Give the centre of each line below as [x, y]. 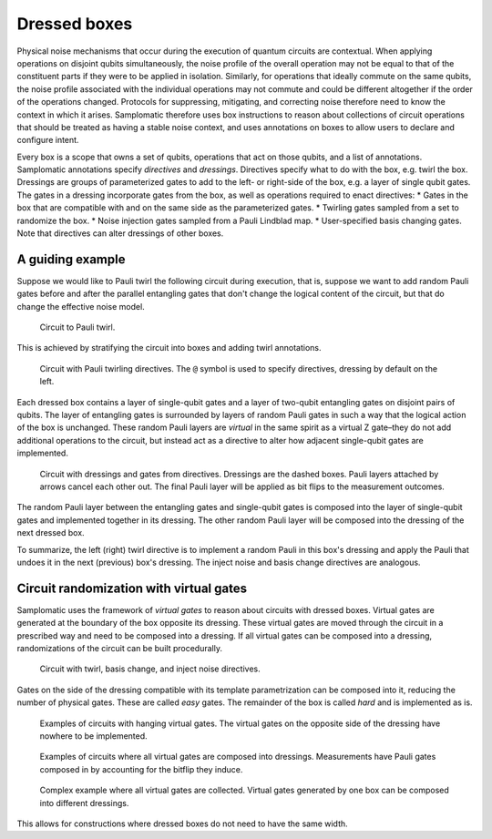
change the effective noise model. [81, 306]
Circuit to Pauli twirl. [77, 327]
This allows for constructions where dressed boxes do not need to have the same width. [182, 824]
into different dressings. [84, 803]
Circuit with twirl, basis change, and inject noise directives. [150, 669]
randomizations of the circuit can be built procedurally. [120, 649]
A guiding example [71, 259]
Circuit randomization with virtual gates [132, 588]
